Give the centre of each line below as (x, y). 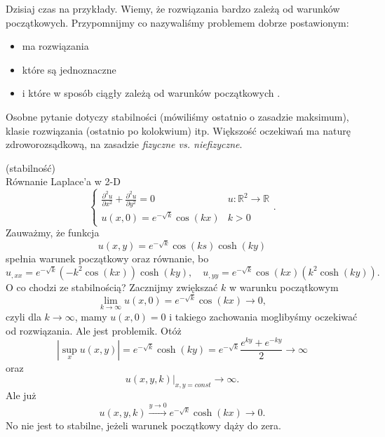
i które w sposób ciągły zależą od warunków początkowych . (151, 93)
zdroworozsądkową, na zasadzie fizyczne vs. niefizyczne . (124, 144)
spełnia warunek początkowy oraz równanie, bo (107, 258)
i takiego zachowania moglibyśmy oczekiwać (263, 316)
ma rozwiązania (55, 46)
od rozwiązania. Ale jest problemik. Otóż (94, 330)
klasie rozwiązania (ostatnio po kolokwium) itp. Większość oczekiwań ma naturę (178, 130)
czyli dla (23, 316)
